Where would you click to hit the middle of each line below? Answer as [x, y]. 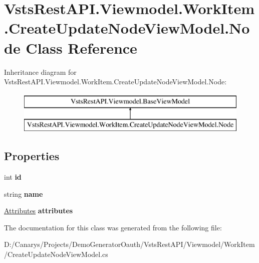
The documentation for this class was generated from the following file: [113, 227]
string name [24, 193]
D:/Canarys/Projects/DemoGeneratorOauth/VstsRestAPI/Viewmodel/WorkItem [129, 244]
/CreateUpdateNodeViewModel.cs [56, 254]
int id [13, 177]
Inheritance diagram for [40, 72]
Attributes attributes [39, 211]
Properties [32, 156]
